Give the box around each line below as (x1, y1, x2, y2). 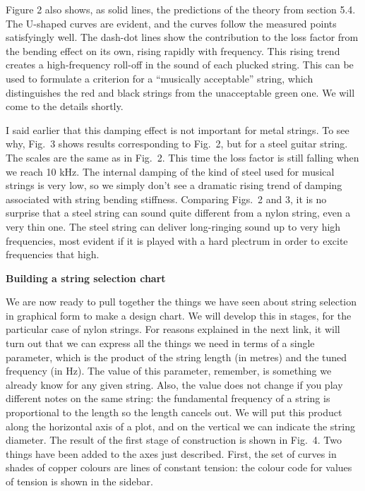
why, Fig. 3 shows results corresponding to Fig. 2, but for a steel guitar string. (6, 136, 348, 151)
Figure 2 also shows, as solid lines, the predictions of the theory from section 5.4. (6, 2, 356, 16)
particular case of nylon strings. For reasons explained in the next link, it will (6, 322, 340, 337)
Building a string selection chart (6, 270, 166, 285)
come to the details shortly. (6, 99, 124, 114)
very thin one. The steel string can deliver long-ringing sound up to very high (6, 219, 341, 234)
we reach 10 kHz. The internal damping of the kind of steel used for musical (6, 164, 335, 178)
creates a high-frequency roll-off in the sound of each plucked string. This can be (6, 57, 354, 72)
